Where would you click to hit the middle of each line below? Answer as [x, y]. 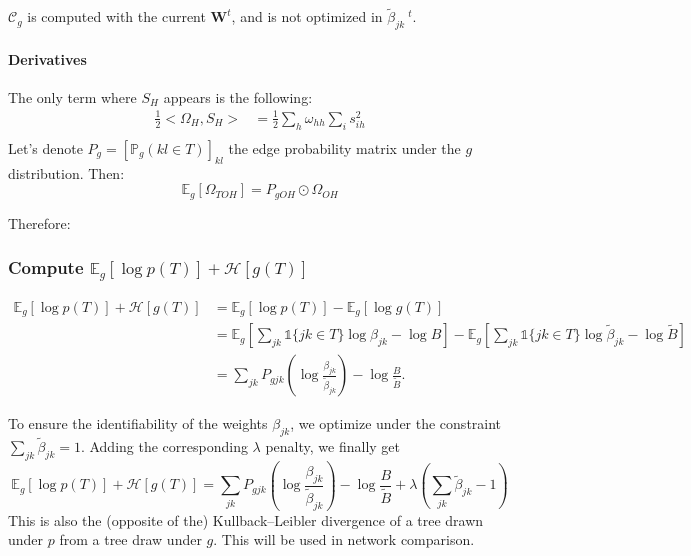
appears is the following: [238, 96]
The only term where [72, 96]
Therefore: [39, 222]
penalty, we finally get [333, 446]
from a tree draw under [130, 539]
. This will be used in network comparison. [344, 539]
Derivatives [47, 58]
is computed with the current [116, 16]
